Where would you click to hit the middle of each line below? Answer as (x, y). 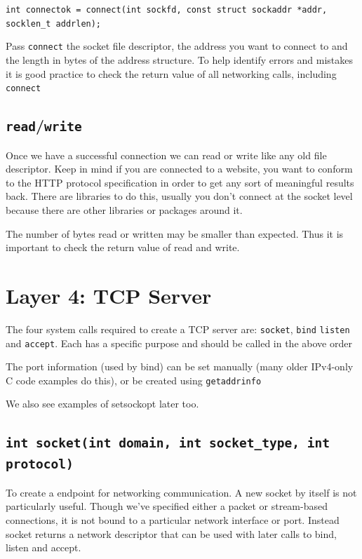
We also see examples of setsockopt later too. (102, 404)
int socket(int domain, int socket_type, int (168, 443)
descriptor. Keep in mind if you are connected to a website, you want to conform (179, 169)
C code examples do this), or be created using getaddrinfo (134, 380)
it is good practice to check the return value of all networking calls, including (171, 73)
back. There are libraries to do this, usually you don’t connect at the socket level (179, 196)
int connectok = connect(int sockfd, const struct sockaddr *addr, (167, 10)
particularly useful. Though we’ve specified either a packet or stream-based (167, 506)
